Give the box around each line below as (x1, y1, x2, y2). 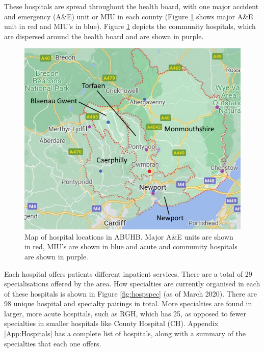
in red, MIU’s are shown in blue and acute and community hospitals (24, 241, 237, 252)
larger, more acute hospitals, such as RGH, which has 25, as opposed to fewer (4, 308, 246, 318)
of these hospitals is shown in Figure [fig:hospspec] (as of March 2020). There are (4, 288, 257, 299)
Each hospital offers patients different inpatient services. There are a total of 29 (4, 268, 252, 279)
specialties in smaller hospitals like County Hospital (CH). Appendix (4, 318, 219, 329)
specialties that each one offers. (4, 338, 101, 348)
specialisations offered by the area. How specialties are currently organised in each (4, 278, 260, 289)
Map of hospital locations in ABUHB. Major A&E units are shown (24, 231, 233, 242)
